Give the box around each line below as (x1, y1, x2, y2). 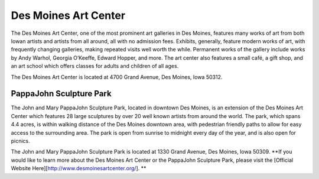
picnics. (11, 137, 31, 144)
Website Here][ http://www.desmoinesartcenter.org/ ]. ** (11, 165, 147, 172)
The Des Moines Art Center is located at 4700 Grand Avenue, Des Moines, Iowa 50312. (11, 73, 223, 80)
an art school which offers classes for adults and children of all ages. (11, 63, 179, 70)
